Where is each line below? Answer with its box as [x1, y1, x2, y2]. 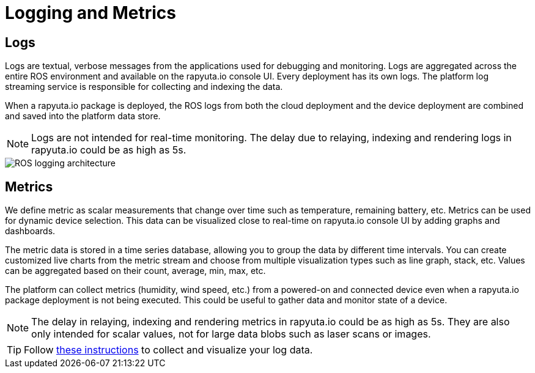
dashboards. [5, 226, 56, 237]
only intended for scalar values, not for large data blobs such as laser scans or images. [31, 328, 431, 341]
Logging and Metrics [5, 2, 176, 23]
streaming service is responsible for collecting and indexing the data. [5, 81, 283, 92]
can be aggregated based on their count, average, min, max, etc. [5, 265, 266, 276]
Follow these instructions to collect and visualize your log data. [24, 344, 313, 356]
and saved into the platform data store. [5, 111, 161, 122]
